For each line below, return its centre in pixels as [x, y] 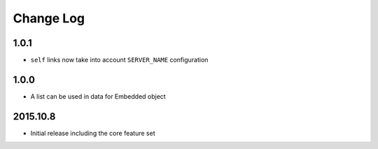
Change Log [49, 18]
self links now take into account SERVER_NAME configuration [119, 60]
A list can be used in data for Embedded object [98, 96]
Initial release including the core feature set [93, 133]
